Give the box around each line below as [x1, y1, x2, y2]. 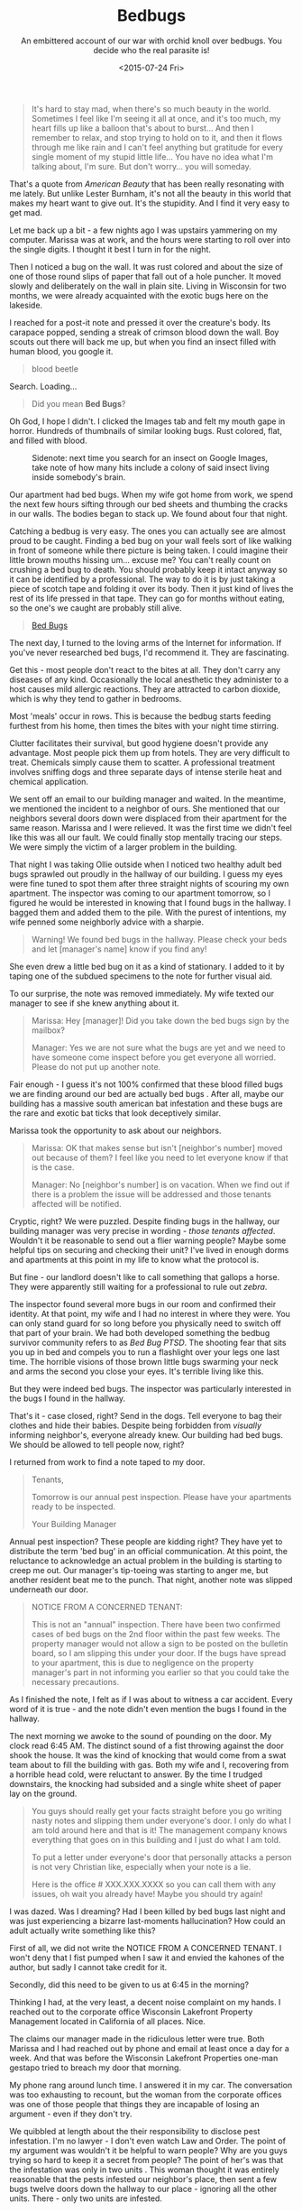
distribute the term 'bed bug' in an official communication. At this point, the [9, 1545, 288, 1556]
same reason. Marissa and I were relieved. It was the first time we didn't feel [9, 822, 293, 833]
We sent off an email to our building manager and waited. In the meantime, [9, 793, 287, 804]
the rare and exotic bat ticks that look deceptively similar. [9, 1107, 222, 1119]
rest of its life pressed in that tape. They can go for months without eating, [9, 593, 286, 603]
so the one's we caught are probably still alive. [9, 602, 182, 613]
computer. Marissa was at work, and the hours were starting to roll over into [9, 234, 291, 244]
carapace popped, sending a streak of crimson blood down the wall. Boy [9, 327, 279, 337]
